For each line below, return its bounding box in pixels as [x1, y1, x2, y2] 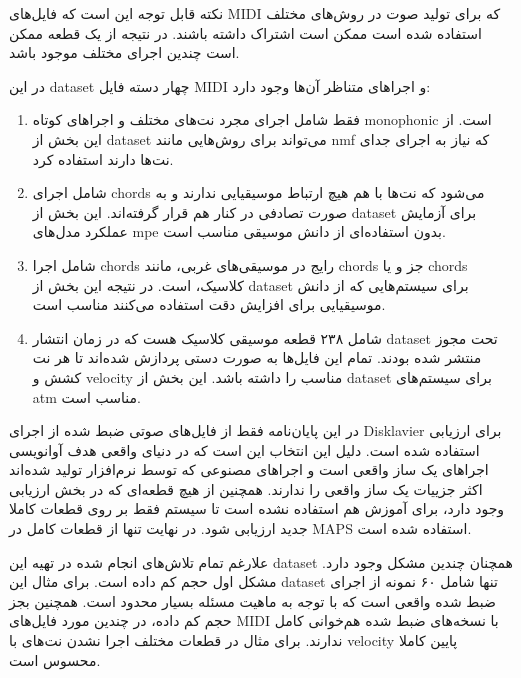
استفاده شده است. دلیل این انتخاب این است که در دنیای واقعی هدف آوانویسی [9, 439, 480, 460]
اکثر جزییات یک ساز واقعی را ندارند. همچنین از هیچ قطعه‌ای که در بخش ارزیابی [9, 478, 483, 499]
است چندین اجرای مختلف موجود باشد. [9, 42, 240, 63]
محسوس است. [9, 649, 101, 670]
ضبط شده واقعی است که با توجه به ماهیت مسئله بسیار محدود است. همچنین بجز [9, 590, 496, 611]
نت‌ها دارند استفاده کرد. [32, 148, 174, 169]
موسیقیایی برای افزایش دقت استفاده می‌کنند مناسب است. [32, 294, 386, 315]
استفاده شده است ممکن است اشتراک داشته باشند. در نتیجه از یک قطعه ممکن [9, 22, 482, 43]
